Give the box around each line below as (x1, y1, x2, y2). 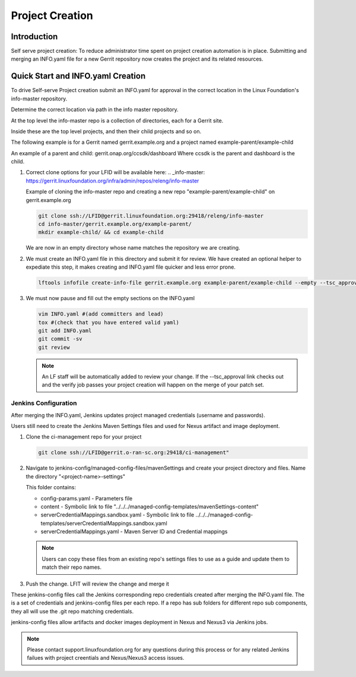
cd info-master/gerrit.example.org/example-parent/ (38, 221, 192, 228)
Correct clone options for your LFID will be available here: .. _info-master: (26, 169, 205, 176)
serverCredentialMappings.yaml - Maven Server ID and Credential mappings (40, 528, 228, 535)
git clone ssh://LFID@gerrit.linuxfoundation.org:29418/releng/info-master (38, 212, 264, 219)
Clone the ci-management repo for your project (26, 433, 142, 440)
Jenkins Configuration (11, 399, 77, 407)
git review (38, 344, 70, 351)
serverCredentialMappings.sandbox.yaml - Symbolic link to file (40, 511, 195, 518)
